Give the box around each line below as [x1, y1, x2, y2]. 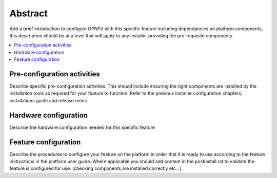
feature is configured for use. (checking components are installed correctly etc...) [9, 165, 182, 171]
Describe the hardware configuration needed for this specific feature [9, 124, 155, 130]
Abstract [9, 8, 48, 19]
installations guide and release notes [9, 97, 87, 103]
